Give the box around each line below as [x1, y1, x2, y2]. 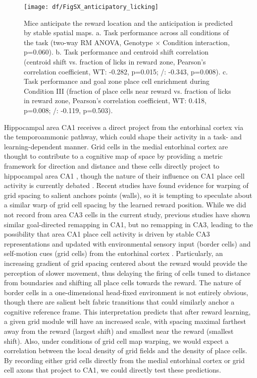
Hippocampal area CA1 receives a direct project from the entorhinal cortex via [4, 122, 244, 132]
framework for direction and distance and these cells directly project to [4, 160, 219, 171]
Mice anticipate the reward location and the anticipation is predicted [24, 17, 233, 28]
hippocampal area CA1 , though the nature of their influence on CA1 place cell [4, 170, 245, 181]
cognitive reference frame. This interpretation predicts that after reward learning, [4, 306, 251, 316]
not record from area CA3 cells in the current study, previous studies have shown [4, 209, 250, 219]
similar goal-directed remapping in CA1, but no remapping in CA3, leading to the [4, 219, 253, 229]
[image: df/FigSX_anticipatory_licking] [24, 3, 159, 10]
